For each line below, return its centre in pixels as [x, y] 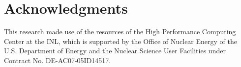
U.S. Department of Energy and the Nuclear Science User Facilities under [115, 51]
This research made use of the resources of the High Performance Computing [120, 32]
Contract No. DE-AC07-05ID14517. [58, 60]
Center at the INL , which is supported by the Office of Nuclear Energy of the [120, 41]
